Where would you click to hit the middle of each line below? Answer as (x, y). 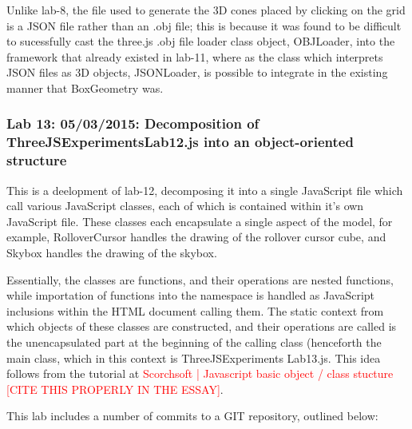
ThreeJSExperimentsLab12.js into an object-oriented (180, 142)
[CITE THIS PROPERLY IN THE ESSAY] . (115, 389)
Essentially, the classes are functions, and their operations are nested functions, (200, 279)
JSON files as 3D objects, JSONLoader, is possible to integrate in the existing (197, 72)
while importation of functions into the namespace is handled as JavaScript (191, 295)
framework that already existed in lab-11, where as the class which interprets (195, 56)
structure (37, 160)
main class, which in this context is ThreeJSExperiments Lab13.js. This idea (194, 357)
